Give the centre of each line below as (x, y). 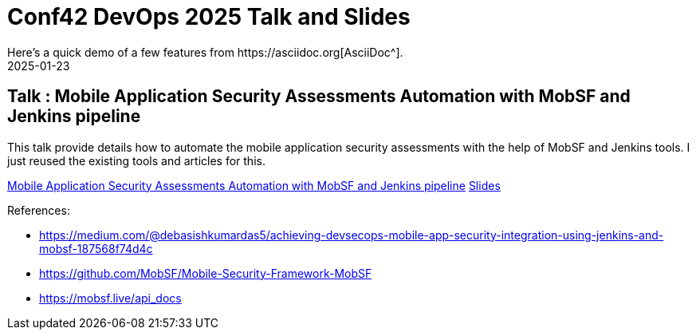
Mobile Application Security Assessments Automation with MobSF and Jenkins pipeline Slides (254, 185)
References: (39, 210)
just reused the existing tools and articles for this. (136, 160)
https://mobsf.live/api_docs (110, 298)
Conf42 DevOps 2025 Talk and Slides (209, 17)
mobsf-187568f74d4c (96, 248)
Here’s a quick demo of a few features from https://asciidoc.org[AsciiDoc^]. (205, 52)
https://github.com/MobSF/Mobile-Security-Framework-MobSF (206, 273)
